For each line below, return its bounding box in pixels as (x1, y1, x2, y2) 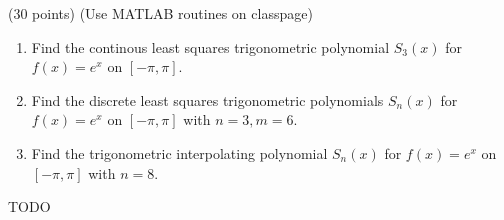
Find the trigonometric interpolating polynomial (31, 142, 328, 163)
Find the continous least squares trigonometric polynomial (31, 36, 390, 57)
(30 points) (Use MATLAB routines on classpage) (8, 3, 313, 23)
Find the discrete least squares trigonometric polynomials (31, 89, 384, 110)
